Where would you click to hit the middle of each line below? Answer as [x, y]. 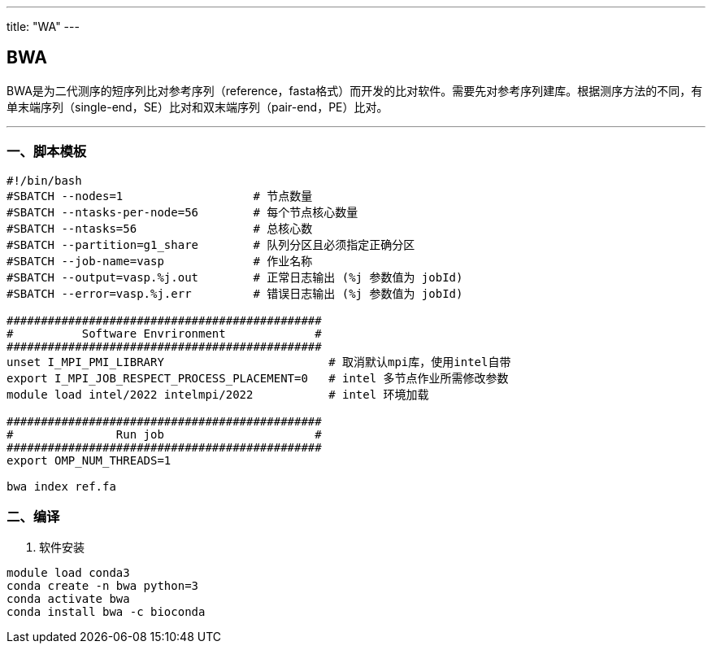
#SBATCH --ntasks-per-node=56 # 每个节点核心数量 [182, 212]
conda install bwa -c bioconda [106, 612]
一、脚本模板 [47, 152]
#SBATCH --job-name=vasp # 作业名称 [160, 261]
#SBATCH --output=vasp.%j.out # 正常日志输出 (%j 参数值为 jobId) [235, 277]
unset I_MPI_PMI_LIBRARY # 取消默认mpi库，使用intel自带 [259, 362]
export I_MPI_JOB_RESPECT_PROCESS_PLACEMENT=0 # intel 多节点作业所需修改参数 [258, 378]
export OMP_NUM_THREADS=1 [89, 460]
